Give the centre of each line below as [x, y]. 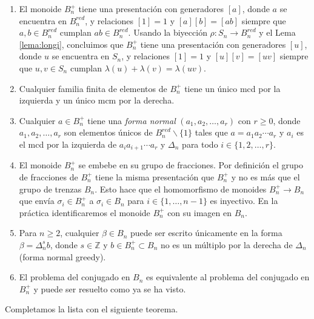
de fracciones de [48, 176]
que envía [37, 201]
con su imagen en [199, 212]
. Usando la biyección [168, 32]
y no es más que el [266, 176]
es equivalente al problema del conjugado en [228, 277]
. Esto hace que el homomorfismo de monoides [181, 189]
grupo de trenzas [50, 189]
